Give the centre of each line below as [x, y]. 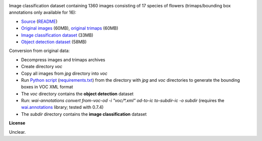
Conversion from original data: [39, 51]
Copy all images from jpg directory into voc [64, 73]
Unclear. [17, 132]
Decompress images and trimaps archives [63, 60]
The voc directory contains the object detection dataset [77, 94]
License [17, 123]
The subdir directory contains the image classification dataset [84, 114]
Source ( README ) [39, 21]
